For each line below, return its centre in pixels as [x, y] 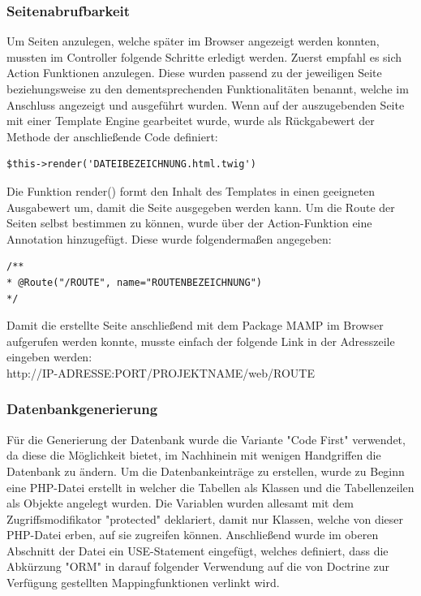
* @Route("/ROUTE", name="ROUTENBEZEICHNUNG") [134, 282]
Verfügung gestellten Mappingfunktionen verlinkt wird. [143, 583]
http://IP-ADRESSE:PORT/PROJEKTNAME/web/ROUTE [161, 372]
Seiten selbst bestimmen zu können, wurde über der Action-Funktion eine [189, 223]
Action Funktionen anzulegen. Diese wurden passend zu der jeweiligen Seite [194, 73]
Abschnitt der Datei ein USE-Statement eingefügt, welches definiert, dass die [198, 550]
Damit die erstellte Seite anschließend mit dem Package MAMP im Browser [195, 325]
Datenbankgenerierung [82, 409]
